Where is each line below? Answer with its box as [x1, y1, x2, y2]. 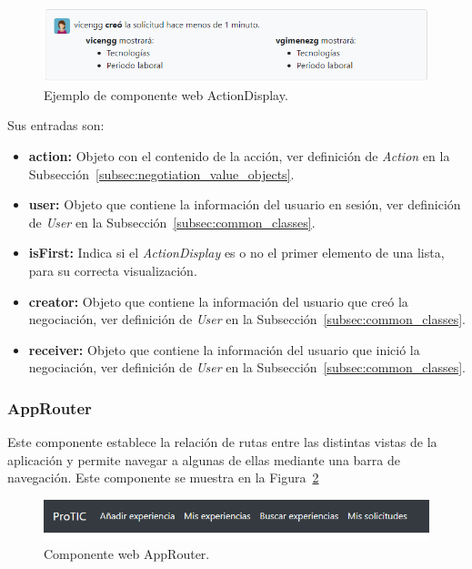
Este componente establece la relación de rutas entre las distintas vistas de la [7, 432, 437, 452]
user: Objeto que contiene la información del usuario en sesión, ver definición [28, 195, 461, 214]
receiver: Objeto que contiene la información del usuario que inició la [28, 340, 420, 359]
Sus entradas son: [7, 116, 105, 135]
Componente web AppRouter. [44, 544, 210, 563]
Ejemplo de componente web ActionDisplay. [44, 85, 288, 104]
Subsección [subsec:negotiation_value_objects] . [28, 164, 295, 183]
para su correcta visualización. [28, 261, 197, 280]
